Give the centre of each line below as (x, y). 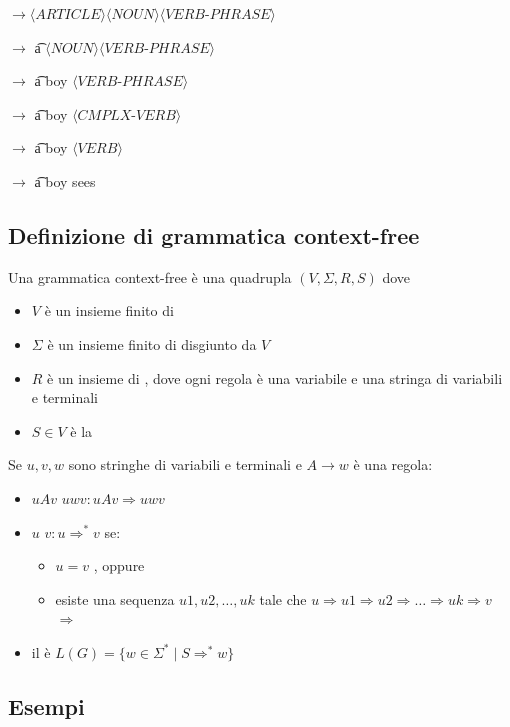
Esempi (46, 705)
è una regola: (393, 464)
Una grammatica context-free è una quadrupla (150, 276)
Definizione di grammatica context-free (214, 234)
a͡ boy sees (65, 180)
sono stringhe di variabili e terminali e (185, 464)
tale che (283, 598)
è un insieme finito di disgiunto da (152, 343)
